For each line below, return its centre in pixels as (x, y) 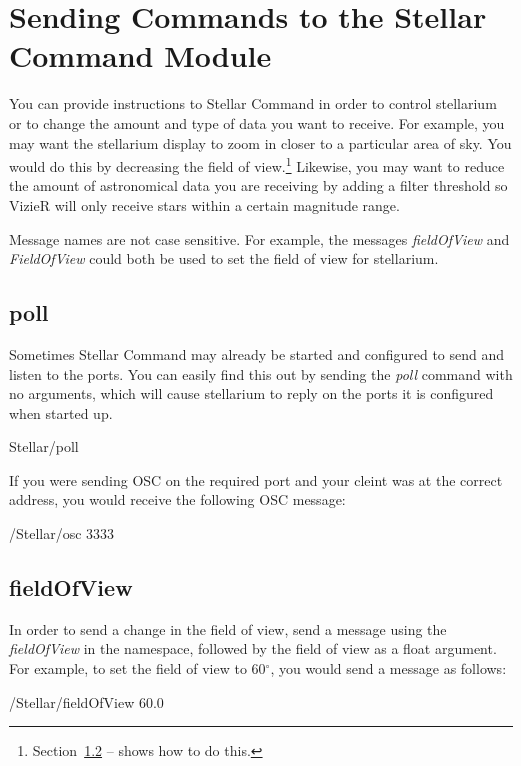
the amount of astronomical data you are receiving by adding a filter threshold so (258, 185)
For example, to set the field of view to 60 (137, 668)
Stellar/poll (44, 446)
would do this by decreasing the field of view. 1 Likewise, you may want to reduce (257, 164)
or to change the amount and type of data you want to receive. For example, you (257, 122)
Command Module (140, 55)
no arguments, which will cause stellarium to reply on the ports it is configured (251, 393)
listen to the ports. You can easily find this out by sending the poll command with (261, 373)
